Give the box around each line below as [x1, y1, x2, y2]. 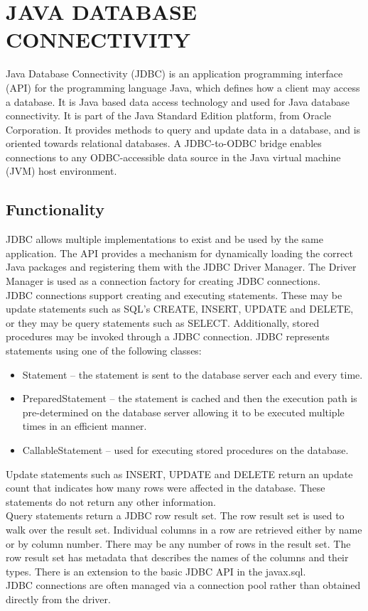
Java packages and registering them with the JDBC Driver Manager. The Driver [6, 259, 357, 274]
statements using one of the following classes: [6, 343, 202, 358]
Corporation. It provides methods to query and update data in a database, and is [6, 121, 361, 136]
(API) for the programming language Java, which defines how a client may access [6, 80, 360, 94]
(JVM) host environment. [6, 163, 117, 178]
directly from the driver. [6, 591, 111, 606]
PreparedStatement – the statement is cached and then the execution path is [22, 391, 357, 406]
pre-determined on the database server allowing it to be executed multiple [22, 404, 345, 419]
